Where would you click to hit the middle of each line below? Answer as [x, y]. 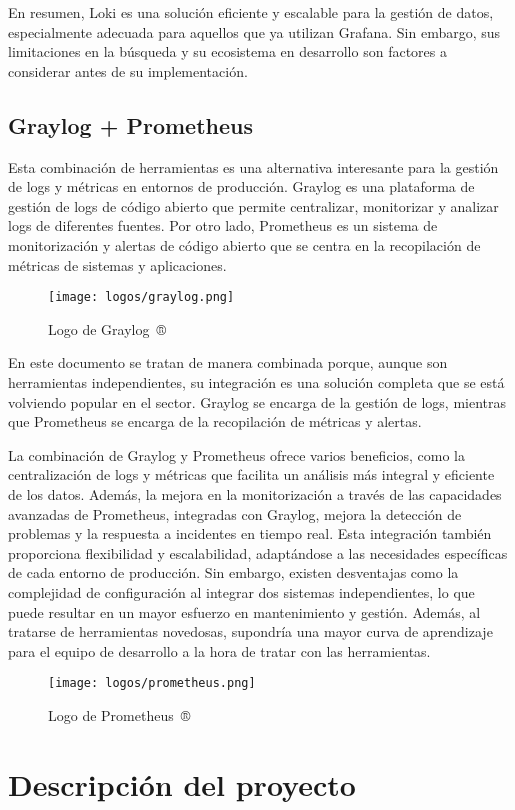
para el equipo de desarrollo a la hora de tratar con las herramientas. [219, 650]
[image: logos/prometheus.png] [152, 683]
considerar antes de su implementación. [128, 70]
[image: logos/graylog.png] [141, 297]
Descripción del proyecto [182, 783]
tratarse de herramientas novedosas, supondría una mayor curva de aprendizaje [250, 631]
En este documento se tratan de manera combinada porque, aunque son [228, 362]
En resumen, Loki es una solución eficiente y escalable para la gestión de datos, [251, 12]
